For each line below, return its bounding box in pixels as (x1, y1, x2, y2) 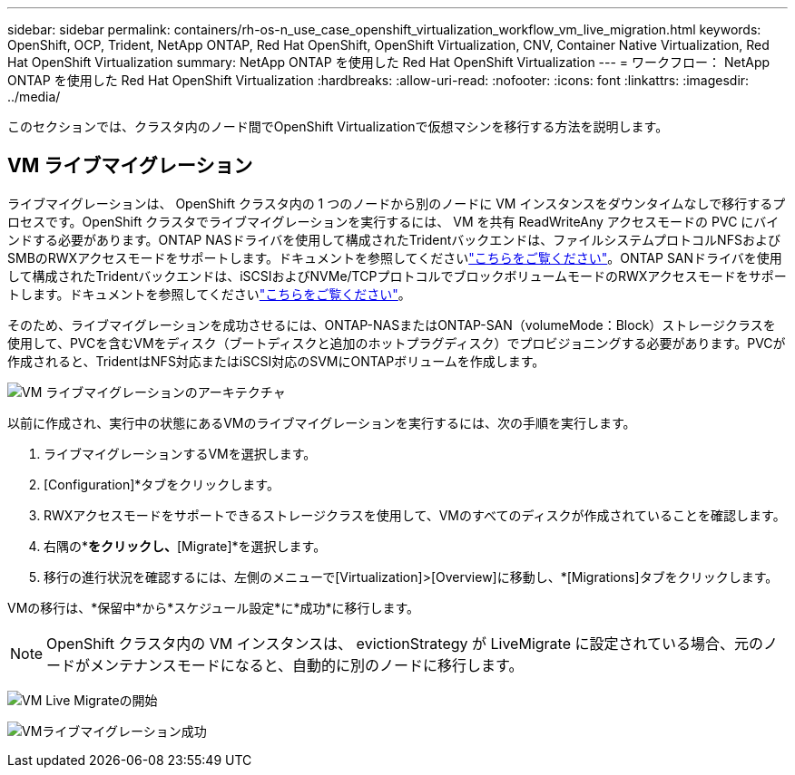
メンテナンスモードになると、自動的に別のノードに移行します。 (90, 655, 524, 674)
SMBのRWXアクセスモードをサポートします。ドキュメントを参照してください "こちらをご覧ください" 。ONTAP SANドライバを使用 (7, 249, 782, 266)
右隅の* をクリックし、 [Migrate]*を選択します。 (44, 538, 327, 554)
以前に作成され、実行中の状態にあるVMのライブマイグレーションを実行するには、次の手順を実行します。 (7, 414, 636, 431)
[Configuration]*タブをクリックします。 (44, 476, 280, 492)
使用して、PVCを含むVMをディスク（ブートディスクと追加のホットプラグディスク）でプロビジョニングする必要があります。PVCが (7, 334, 786, 351)
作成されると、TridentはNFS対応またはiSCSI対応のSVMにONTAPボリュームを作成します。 (7, 353, 545, 369)
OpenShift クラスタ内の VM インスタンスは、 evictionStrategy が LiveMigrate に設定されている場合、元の (46, 634, 764, 653)
